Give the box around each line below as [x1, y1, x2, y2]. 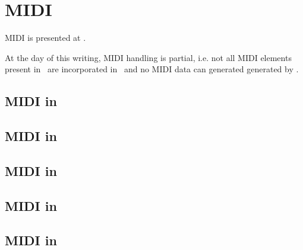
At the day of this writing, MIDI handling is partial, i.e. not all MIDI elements [5, 51, 292, 63]
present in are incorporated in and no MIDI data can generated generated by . [5, 63, 299, 75]
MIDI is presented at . [5, 31, 86, 44]
